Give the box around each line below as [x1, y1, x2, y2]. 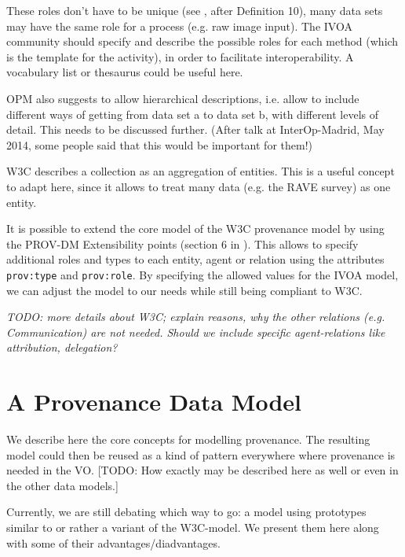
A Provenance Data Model [6, 385, 302, 418]
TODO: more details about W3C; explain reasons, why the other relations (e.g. [6, 308, 385, 325]
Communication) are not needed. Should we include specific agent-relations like [6, 323, 385, 340]
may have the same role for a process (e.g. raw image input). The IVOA [6, 17, 352, 34]
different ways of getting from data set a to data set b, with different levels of [6, 105, 379, 122]
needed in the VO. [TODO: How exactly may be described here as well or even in [6, 462, 399, 478]
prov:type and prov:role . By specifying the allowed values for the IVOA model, [6, 266, 399, 282]
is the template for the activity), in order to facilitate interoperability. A [6, 48, 354, 65]
